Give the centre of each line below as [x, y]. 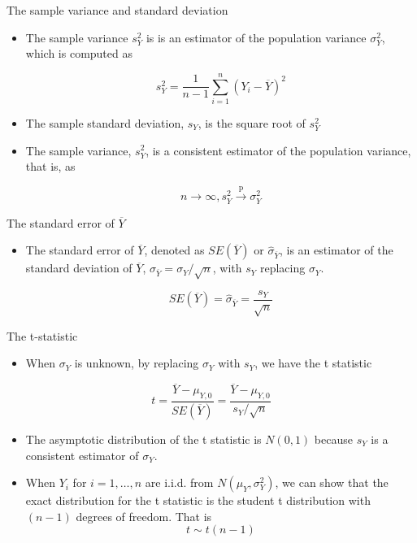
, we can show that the [332, 482]
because [333, 439]
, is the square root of [252, 122]
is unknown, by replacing [137, 363]
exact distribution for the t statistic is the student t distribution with [198, 500]
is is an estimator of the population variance [256, 37]
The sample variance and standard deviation [117, 10]
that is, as [50, 166]
